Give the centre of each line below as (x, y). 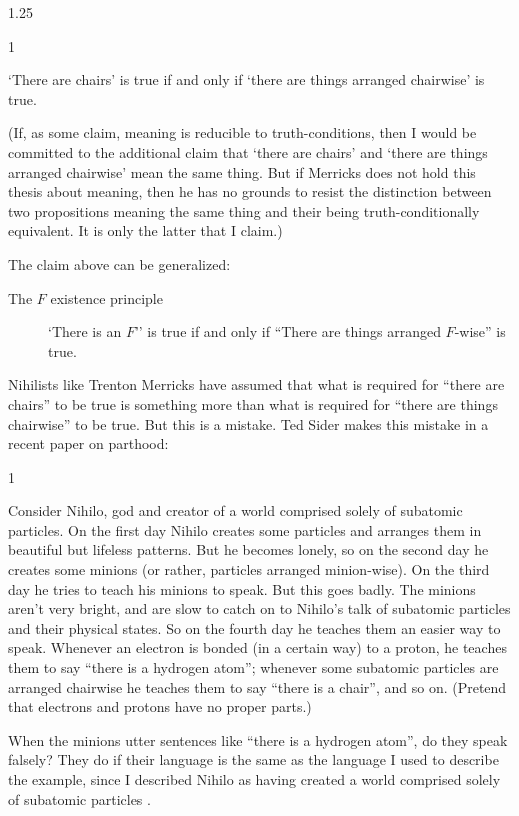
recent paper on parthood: (88, 443)
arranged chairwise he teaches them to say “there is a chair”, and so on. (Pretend (257, 686)
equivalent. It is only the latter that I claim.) (145, 230)
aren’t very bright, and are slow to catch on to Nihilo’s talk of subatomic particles (259, 608)
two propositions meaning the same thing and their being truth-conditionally (244, 210)
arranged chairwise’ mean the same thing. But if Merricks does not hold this (242, 171)
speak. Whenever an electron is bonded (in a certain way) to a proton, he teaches (257, 647)
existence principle (106, 297)
